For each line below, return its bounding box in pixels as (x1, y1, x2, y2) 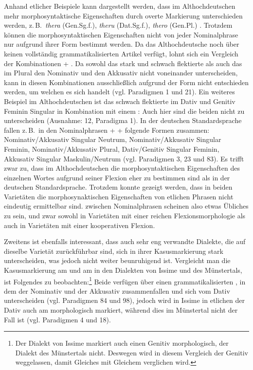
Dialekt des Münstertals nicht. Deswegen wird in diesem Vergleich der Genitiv (15, 347, 248, 357)
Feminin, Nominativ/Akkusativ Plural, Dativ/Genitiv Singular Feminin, (4, 143, 219, 154)
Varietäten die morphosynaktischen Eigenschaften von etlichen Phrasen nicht (4, 191, 234, 201)
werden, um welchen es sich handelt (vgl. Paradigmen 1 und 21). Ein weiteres (4, 87, 235, 97)
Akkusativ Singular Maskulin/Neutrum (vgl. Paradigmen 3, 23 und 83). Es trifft (4, 153, 244, 163)
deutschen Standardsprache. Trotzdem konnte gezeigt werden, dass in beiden (4, 182, 233, 192)
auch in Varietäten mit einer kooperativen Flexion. (4, 220, 155, 230)
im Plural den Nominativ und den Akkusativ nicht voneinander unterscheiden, (4, 68, 238, 78)
